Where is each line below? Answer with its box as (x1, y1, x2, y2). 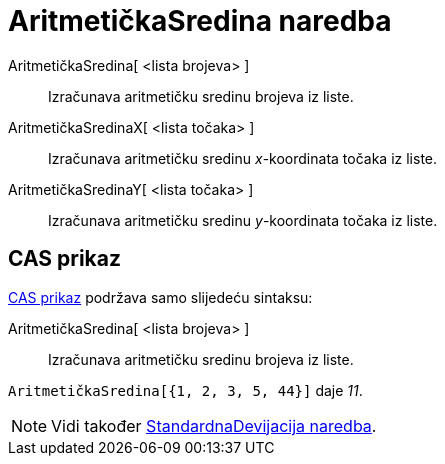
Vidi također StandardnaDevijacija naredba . (51, 415, 377, 436)
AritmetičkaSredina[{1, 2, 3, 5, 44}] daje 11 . (8, 381, 363, 399)
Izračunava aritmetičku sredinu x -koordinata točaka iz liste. (48, 149, 438, 167)
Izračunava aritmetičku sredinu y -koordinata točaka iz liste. (48, 211, 438, 229)
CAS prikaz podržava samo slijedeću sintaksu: (8, 288, 313, 306)
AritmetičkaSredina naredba (8, 4, 392, 38)
